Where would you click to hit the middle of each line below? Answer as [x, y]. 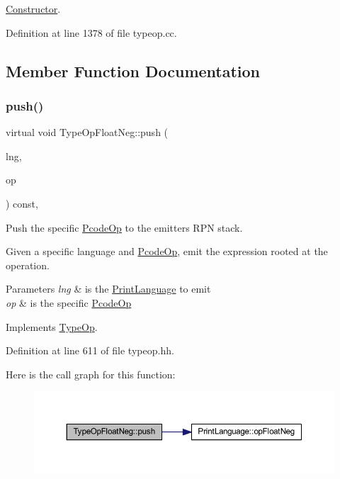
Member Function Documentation [133, 71]
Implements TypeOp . [52, 326]
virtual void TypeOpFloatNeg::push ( [87, 132]
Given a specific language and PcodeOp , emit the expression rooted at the [167, 251]
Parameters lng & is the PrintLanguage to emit [108, 289]
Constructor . [33, 9]
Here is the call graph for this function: [91, 374]
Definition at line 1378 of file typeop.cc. [91, 32]
